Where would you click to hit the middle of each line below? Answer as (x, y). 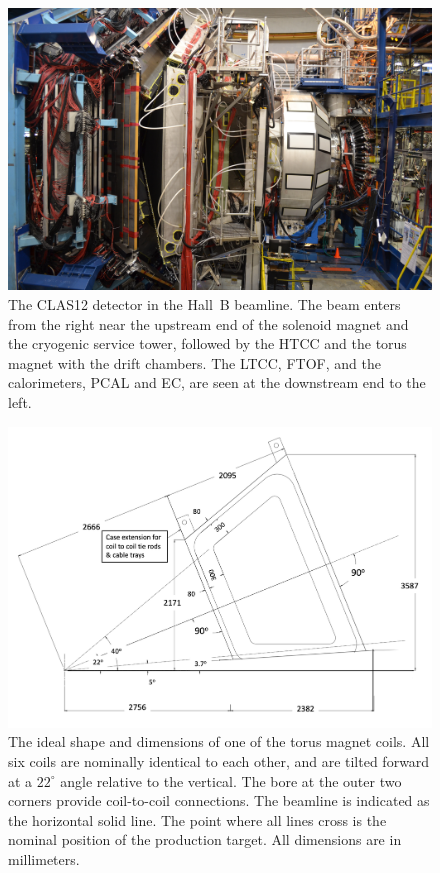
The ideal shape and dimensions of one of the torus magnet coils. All (219, 741)
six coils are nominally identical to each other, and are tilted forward (219, 761)
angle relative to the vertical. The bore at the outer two (231, 780)
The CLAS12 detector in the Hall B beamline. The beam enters (204, 303)
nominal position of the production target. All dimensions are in (205, 839)
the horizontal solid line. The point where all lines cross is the (197, 819)
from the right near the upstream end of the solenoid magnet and (208, 323)
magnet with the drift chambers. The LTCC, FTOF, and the (194, 362)
